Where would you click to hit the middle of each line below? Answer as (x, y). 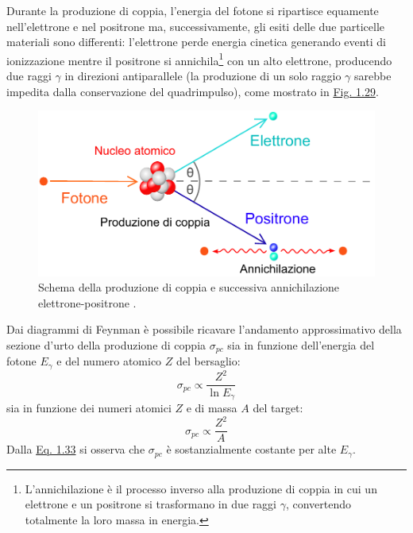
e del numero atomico (109, 361)
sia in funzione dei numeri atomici (89, 407)
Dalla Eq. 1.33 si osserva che (76, 449)
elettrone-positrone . (87, 302)
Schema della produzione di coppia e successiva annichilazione (189, 287)
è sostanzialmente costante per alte (251, 449)
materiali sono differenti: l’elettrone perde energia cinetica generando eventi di (196, 42)
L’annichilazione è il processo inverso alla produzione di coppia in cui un (201, 488)
